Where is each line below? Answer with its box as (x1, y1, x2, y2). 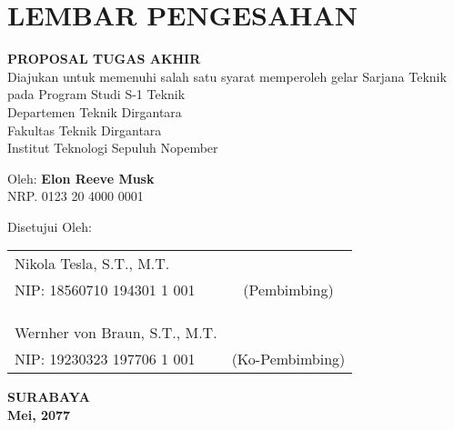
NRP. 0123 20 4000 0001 (7, 186, 144, 205)
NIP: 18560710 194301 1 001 (15, 279, 196, 301)
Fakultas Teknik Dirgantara (7, 120, 162, 139)
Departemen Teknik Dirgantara (7, 102, 182, 121)
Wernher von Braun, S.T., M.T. (15, 322, 217, 344)
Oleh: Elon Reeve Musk (7, 168, 155, 187)
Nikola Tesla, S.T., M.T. (15, 253, 170, 275)
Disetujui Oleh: (7, 216, 92, 235)
